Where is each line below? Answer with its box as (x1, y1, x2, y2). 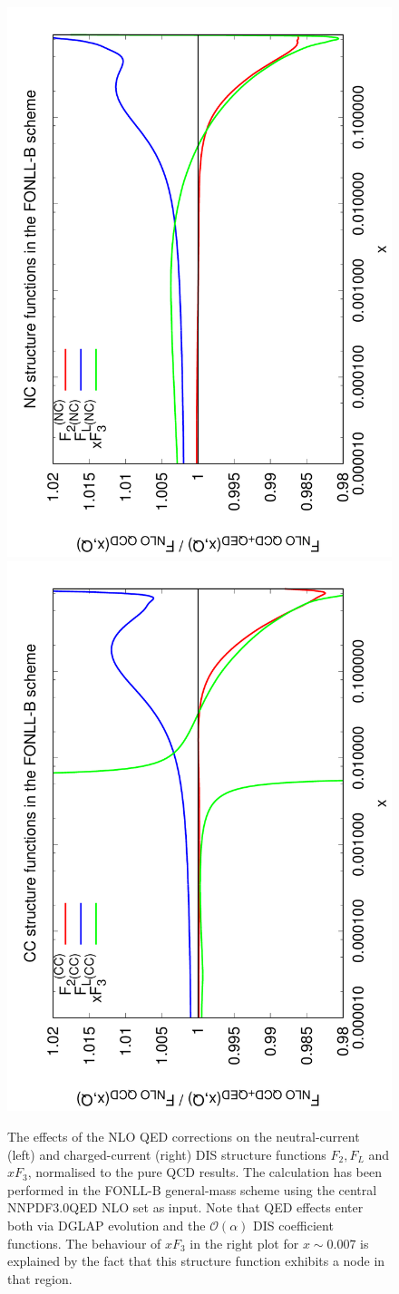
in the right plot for (190, 1233, 299, 1252)
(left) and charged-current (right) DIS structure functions (7, 1144, 326, 1163)
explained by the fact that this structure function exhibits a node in (7, 1251, 385, 1270)
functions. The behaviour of (7, 1233, 161, 1252)
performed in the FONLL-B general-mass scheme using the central (7, 1180, 377, 1199)
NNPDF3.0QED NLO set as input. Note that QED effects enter (7, 1198, 364, 1217)
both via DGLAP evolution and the (7, 1215, 206, 1234)
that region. (7, 1269, 73, 1288)
